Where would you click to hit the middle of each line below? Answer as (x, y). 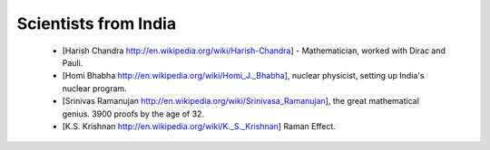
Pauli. (73, 62)
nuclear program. (94, 88)
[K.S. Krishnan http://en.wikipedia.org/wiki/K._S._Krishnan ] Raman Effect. (199, 126)
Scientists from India (97, 23)
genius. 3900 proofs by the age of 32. (133, 114)
